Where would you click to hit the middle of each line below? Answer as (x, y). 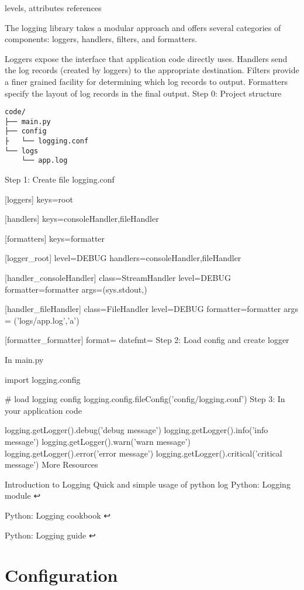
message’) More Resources (51, 464)
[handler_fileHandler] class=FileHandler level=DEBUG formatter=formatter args (151, 309)
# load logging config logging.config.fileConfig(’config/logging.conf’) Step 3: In (145, 399)
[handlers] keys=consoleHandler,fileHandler (82, 219)
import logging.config (43, 379)
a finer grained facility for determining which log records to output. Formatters (146, 81)
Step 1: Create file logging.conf (60, 179)
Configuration (61, 575)
